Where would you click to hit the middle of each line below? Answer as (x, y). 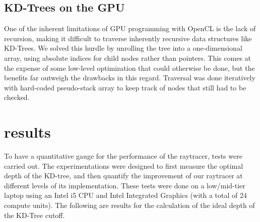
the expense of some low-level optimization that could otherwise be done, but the (129, 68)
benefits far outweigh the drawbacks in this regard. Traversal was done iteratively (130, 78)
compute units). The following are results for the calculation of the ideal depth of (129, 205)
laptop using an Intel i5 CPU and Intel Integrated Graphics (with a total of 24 (125, 195)
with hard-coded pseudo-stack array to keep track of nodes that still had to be (125, 87)
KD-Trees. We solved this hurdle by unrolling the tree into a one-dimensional (123, 48)
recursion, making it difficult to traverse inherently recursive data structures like (128, 38)
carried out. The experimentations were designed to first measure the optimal (124, 165)
